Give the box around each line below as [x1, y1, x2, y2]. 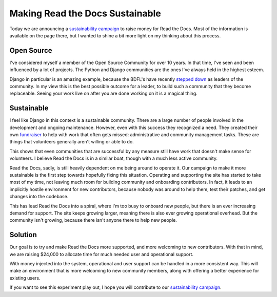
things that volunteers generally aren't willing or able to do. [9, 139, 134, 145]
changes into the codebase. [9, 194, 69, 200]
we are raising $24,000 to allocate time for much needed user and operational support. [9, 251, 194, 257]
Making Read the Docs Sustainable [9, 8, 161, 19]
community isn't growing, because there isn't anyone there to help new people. [9, 217, 177, 223]
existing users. [9, 274, 41, 281]
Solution [9, 230, 37, 239]
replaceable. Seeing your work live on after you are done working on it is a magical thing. [9, 90, 197, 97]
